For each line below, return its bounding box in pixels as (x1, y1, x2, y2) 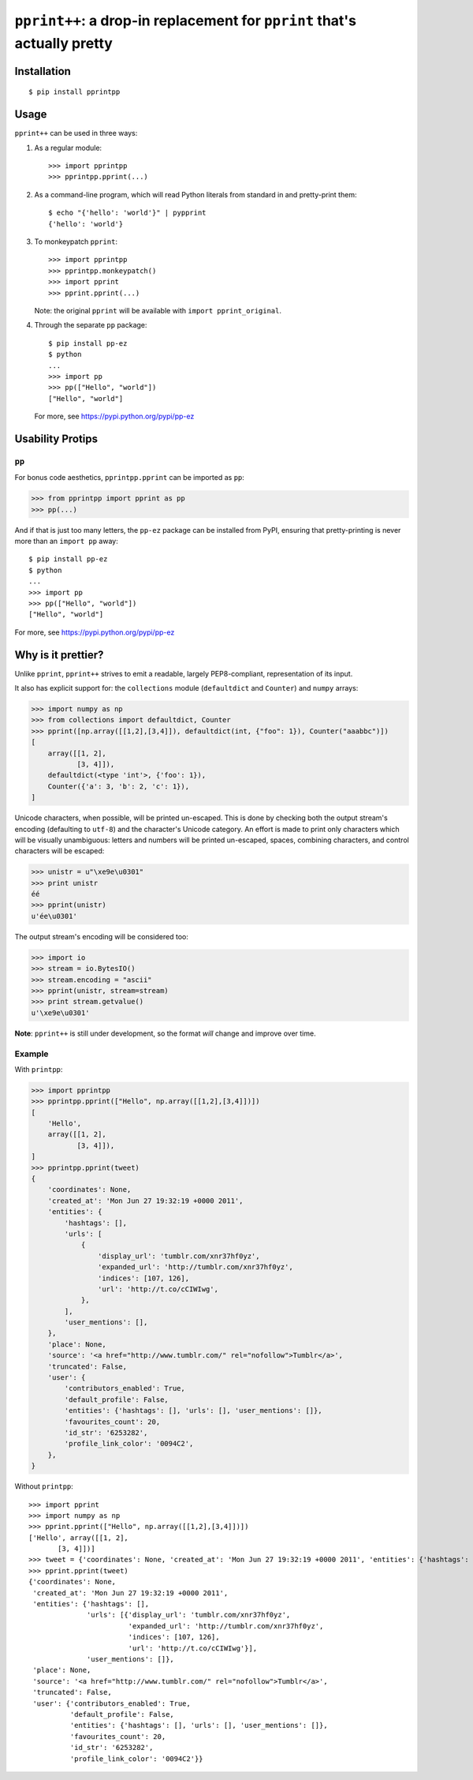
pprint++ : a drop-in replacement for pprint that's (14, 12, 357, 29)
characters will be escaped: (14, 846, 105, 856)
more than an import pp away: (14, 536, 118, 545)
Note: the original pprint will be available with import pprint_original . (34, 305, 282, 315)
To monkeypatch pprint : (34, 237, 118, 246)
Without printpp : (14, 1482, 74, 1491)
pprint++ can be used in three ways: (14, 129, 138, 138)
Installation (14, 64, 71, 78)
